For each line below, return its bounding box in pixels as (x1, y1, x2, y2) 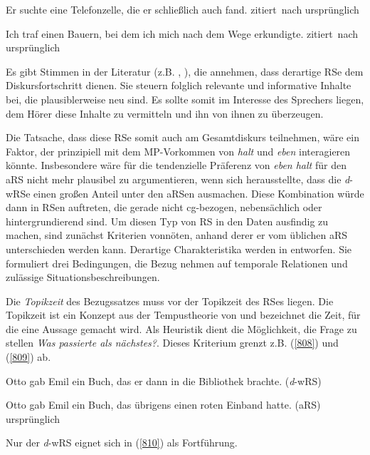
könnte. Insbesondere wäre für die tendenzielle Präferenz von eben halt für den (6, 158, 347, 173)
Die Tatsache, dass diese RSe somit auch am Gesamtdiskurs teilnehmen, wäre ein (6, 130, 359, 145)
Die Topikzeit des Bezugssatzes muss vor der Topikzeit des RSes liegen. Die (6, 293, 334, 308)
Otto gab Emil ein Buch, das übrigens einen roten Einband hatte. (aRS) (6, 397, 321, 412)
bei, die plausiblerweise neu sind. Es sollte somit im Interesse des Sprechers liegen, (6, 91, 364, 106)
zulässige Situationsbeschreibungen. (6, 270, 160, 285)
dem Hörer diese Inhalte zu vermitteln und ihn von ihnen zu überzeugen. (6, 106, 324, 121)
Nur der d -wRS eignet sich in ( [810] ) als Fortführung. (6, 435, 238, 450)
